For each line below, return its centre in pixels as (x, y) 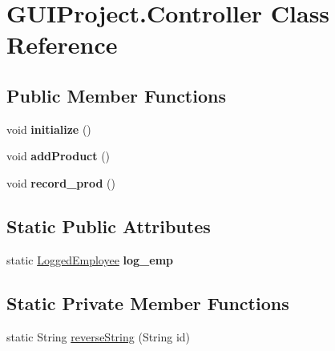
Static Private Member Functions (148, 303)
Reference (62, 44)
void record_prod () (61, 182)
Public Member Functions (116, 95)
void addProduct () (59, 156)
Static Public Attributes (109, 226)
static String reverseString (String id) (99, 336)
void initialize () (49, 129)
